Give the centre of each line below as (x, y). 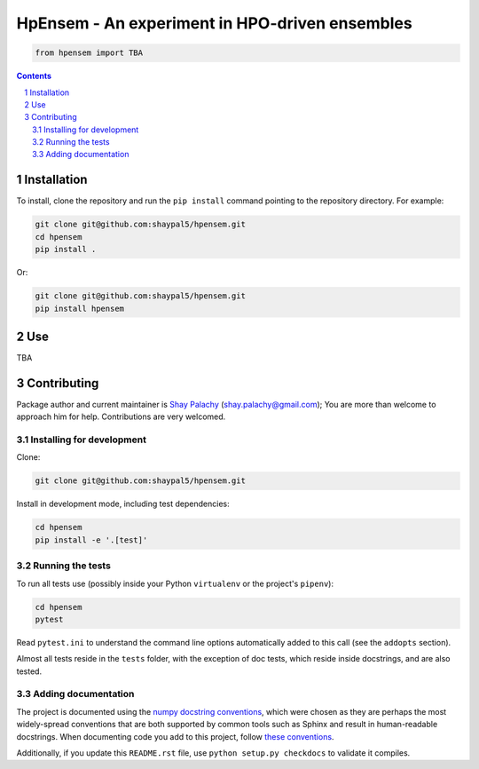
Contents (34, 76)
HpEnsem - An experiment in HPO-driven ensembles (214, 23)
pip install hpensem (79, 308)
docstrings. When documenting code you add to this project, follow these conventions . (175, 736)
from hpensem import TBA (89, 53)
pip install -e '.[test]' (91, 540)
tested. (29, 671)
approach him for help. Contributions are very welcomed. (121, 416)
